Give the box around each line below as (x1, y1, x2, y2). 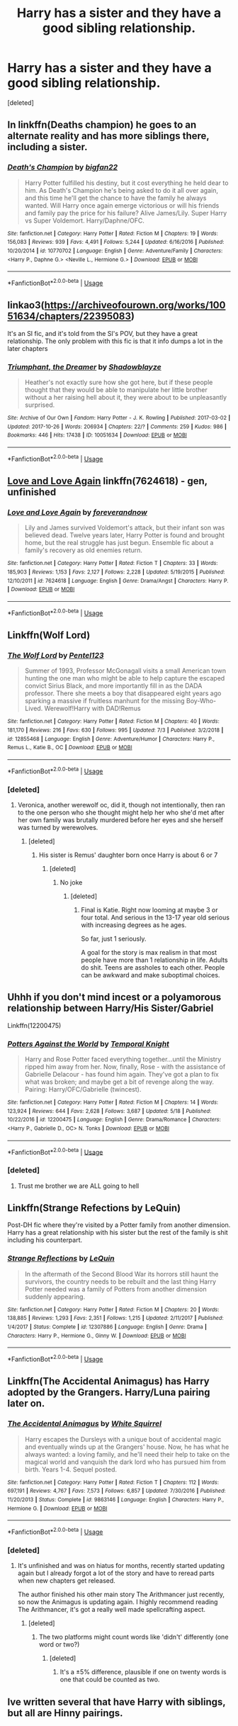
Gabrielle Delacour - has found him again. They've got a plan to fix (24, 1070, 220, 1078)
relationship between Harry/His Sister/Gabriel (7, 1002, 214, 1014)
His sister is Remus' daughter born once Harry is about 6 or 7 (38, 851, 218, 859)
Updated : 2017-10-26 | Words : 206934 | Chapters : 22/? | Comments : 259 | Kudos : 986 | (7, 423, 227, 430)
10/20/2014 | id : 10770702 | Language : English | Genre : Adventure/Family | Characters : (7, 247, 223, 254)
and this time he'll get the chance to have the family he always (24, 194, 207, 202)
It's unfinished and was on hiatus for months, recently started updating (17, 1562, 225, 1570)
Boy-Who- (186, 697, 217, 705)
